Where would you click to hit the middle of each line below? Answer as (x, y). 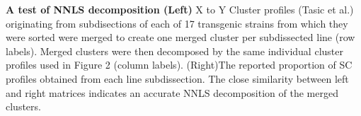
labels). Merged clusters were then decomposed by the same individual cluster (174, 51)
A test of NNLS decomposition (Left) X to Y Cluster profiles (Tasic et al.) (180, 9)
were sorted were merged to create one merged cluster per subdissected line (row (180, 37)
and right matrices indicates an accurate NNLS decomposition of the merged (172, 92)
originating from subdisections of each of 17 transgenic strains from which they (177, 23)
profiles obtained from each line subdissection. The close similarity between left (177, 78)
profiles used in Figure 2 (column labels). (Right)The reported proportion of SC (179, 65)
